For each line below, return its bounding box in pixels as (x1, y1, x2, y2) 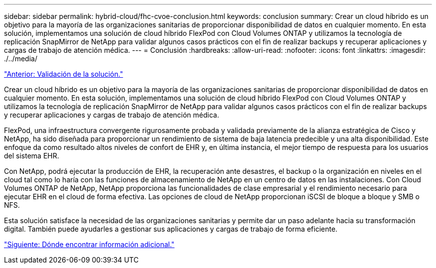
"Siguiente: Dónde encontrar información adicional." (4, 240, 175, 249)
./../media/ (4, 54, 37, 63)
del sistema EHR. (4, 151, 59, 160)
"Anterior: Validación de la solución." (4, 70, 123, 78)
